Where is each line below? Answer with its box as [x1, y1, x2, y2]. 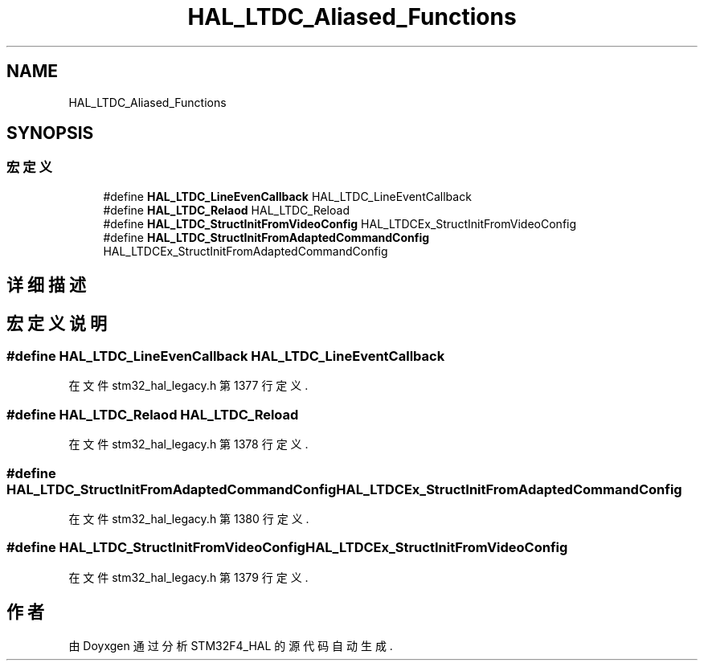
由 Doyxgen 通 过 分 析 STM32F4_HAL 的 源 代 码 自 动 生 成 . [68, 638, 393, 653]
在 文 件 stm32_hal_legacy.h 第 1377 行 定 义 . [68, 379, 309, 393]
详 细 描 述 [6, 275, 86, 296]
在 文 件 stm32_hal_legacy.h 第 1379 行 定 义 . [68, 570, 309, 584]
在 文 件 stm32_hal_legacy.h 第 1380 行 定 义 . [68, 511, 309, 526]
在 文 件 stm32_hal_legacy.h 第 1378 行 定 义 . [68, 437, 309, 452]
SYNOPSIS [6, 123, 94, 144]
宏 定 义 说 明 [6, 313, 107, 333]
